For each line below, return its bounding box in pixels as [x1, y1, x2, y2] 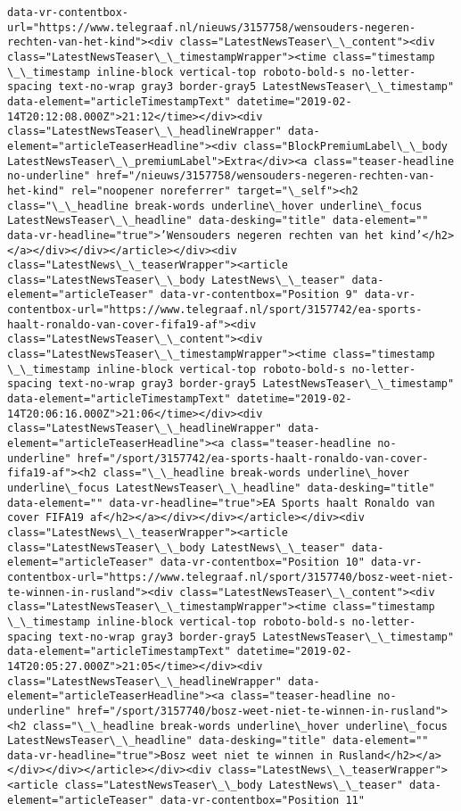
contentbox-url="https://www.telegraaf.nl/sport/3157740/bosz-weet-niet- [7, 570, 455, 583]
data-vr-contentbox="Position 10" [160, 556, 365, 569]
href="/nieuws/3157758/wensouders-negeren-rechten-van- [96, 170, 435, 183]
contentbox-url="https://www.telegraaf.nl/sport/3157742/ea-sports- [7, 303, 423, 317]
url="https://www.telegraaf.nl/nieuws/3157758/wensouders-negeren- [7, 21, 416, 34]
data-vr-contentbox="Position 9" [160, 288, 358, 302]
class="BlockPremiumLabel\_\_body [243, 139, 448, 153]
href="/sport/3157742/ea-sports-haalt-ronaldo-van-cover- [77, 451, 429, 465]
